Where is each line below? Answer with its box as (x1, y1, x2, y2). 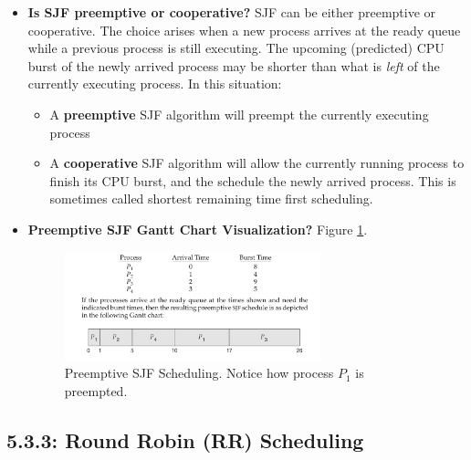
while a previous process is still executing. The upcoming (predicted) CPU (27, 38, 445, 57)
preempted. (64, 381, 128, 400)
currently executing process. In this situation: (27, 74, 282, 93)
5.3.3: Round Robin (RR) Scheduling (6, 425, 364, 454)
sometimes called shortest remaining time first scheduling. (49, 189, 373, 208)
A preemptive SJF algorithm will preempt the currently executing (49, 104, 429, 123)
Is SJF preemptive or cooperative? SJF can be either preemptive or (27, 3, 436, 21)
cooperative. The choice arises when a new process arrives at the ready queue (27, 20, 461, 39)
